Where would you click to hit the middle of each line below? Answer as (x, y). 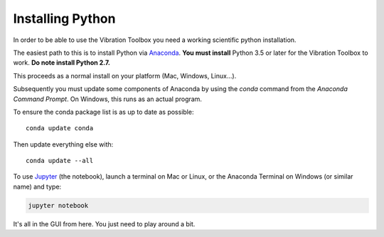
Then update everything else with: (63, 144)
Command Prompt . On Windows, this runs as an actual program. (108, 99)
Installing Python (64, 19)
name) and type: (37, 186)
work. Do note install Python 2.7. (62, 63)
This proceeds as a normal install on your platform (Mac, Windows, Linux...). (125, 75)
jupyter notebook (58, 205)
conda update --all (60, 161)
